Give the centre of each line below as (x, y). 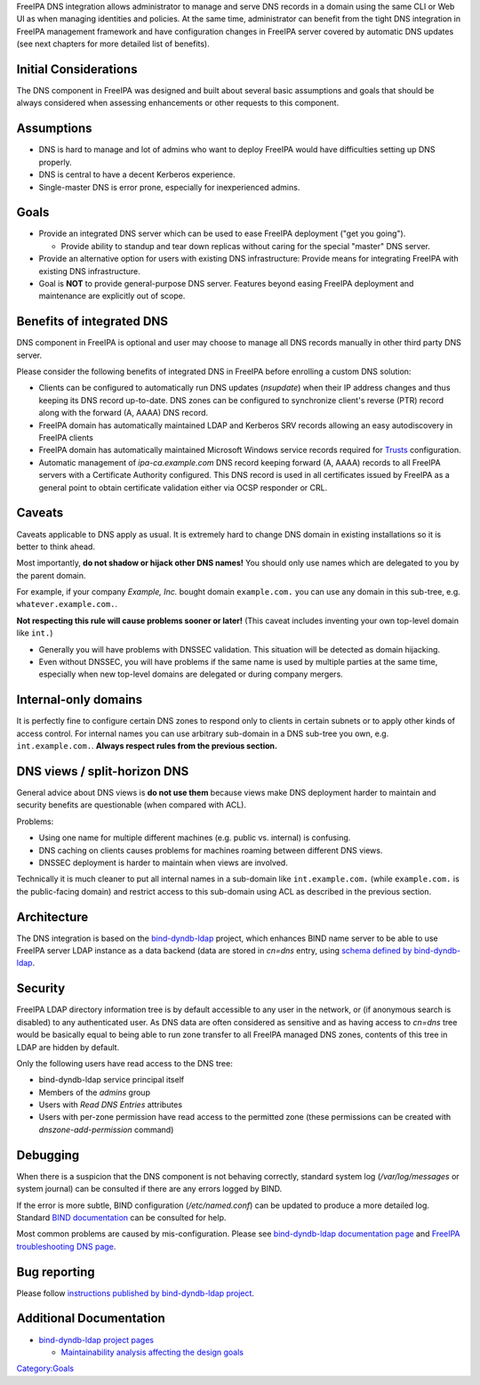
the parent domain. (51, 575)
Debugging (48, 1155)
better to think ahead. (56, 547)
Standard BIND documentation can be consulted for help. (121, 1217)
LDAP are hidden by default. (68, 1047)
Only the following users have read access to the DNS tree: (124, 1063)
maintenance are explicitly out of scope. (112, 296)
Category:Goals (45, 1369)
